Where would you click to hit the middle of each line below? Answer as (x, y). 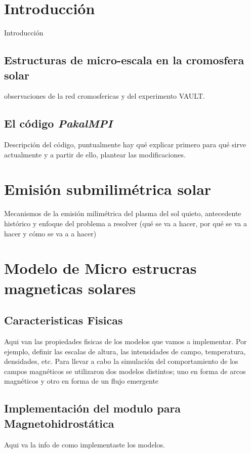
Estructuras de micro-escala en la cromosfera (124, 60)
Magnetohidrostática (59, 423)
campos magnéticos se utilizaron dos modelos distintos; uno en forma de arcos (125, 371)
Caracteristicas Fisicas (64, 320)
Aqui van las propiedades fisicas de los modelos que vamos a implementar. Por (126, 341)
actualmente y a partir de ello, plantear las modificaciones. (95, 154)
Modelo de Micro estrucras (100, 268)
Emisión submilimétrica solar (108, 189)
